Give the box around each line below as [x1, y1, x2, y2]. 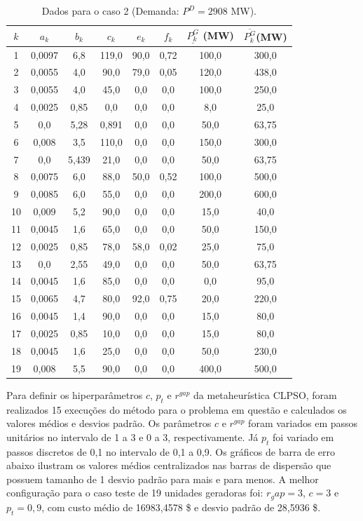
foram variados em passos [248, 416, 358, 431]
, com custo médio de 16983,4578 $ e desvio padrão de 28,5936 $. [41, 499, 321, 514]
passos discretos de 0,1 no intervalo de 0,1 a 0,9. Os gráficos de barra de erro [6, 444, 335, 459]
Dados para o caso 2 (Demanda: [41, 4, 179, 18]
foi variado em [273, 429, 334, 444]
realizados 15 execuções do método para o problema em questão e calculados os [6, 402, 347, 417]
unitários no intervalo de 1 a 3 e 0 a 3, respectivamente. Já [6, 429, 259, 444]
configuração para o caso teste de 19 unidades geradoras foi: [6, 485, 263, 500]
